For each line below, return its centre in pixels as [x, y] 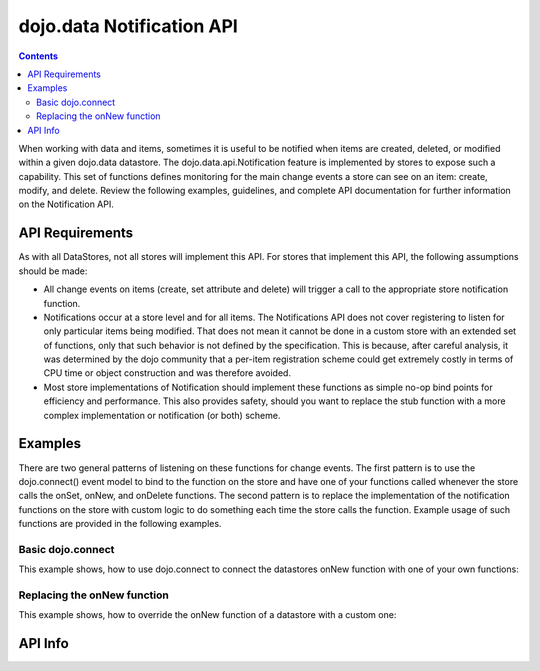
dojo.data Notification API [128, 26]
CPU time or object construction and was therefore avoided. [167, 373]
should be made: [53, 271]
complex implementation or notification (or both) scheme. [162, 415]
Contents [38, 56]
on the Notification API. [66, 204]
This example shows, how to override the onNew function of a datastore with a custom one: [207, 615]
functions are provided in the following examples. [120, 524]
